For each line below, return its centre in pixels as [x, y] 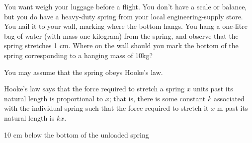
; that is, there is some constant [157, 98]
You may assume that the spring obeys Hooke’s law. [84, 72]
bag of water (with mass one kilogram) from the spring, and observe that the [121, 36]
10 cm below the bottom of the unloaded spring [77, 134]
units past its [213, 89]
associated [229, 98]
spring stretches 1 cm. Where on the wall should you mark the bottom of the [121, 45]
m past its [232, 108]
